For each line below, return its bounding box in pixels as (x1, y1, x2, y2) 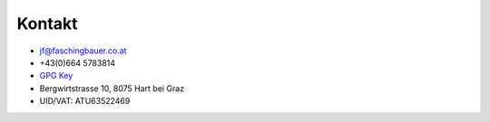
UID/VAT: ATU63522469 (39, 96, 131, 107)
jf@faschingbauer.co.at (39, 45, 127, 56)
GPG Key (39, 70, 73, 81)
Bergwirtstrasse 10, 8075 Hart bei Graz (39, 82, 185, 94)
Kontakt (16, 14, 78, 33)
